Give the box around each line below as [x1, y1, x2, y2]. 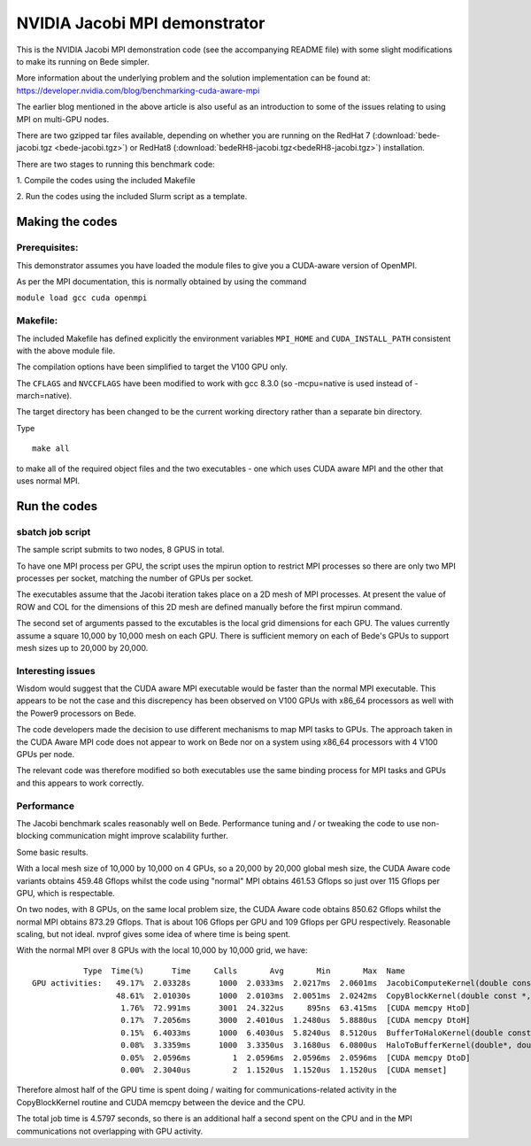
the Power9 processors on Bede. [16, 708, 136, 718]
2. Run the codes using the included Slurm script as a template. [16, 191, 248, 202]
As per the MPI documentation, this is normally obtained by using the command [16, 276, 307, 287]
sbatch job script [16, 525, 91, 538]
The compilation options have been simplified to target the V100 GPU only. [16, 361, 288, 372]
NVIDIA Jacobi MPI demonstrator [16, 13, 265, 33]
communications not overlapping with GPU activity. [16, 1126, 204, 1136]
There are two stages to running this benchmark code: [16, 159, 216, 169]
